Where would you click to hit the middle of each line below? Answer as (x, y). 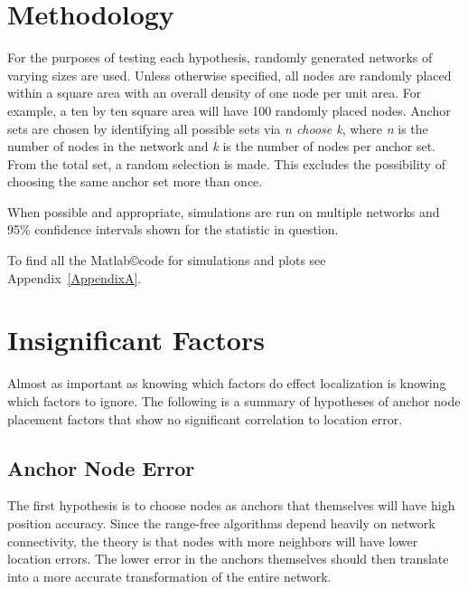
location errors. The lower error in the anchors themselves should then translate (228, 559)
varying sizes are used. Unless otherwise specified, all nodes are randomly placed (229, 75)
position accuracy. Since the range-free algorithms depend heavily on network (221, 522)
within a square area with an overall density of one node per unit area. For (215, 93)
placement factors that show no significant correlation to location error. (205, 418)
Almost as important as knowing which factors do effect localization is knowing (227, 383)
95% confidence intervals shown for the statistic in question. (173, 229)
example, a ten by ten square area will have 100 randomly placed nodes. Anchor (229, 110)
